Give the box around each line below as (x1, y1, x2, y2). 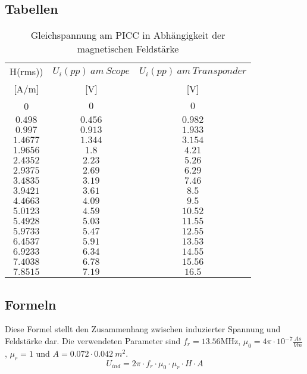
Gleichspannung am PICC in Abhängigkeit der (30, 28, 225, 42)
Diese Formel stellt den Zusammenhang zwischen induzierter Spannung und (5, 323, 281, 335)
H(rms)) (10, 64, 43, 79)
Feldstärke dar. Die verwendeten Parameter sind (5, 335, 181, 347)
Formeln (5, 295, 57, 313)
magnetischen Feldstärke (77, 42, 179, 56)
